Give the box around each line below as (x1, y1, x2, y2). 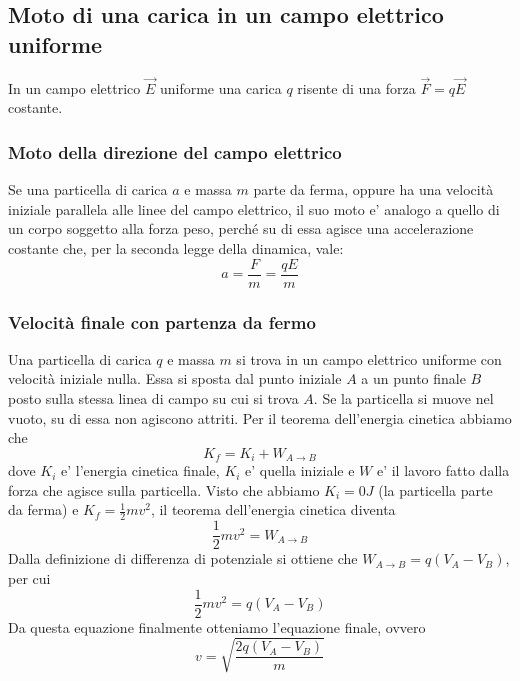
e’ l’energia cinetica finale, (61, 460, 220, 481)
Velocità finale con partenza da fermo (8, 309, 316, 334)
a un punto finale (361, 368, 466, 389)
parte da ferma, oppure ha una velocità (253, 179, 494, 200)
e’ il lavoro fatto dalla (376, 460, 510, 481)
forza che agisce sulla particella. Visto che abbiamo (8, 479, 320, 500)
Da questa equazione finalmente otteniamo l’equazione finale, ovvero (8, 616, 426, 637)
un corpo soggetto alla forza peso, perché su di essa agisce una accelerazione (8, 218, 474, 239)
